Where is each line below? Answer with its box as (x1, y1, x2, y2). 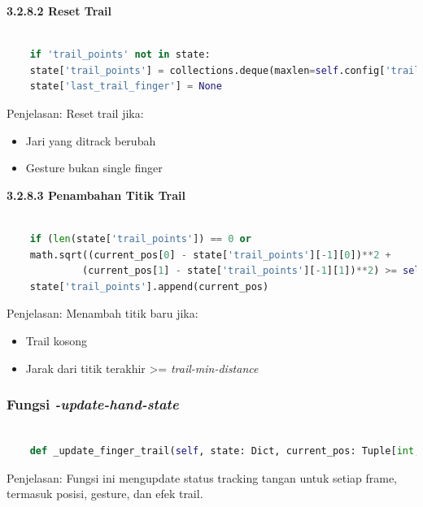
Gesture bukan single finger (25, 159, 163, 176)
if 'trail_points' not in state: (29, 49, 211, 61)
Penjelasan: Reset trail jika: (7, 104, 144, 121)
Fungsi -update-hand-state (7, 394, 179, 414)
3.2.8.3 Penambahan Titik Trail (7, 186, 185, 203)
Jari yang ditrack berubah (25, 132, 156, 149)
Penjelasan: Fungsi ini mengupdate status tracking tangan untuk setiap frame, (7, 469, 398, 486)
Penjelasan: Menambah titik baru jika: (7, 305, 198, 322)
